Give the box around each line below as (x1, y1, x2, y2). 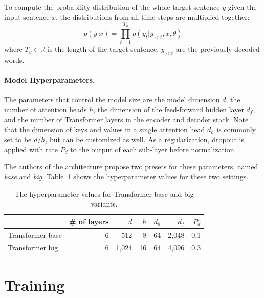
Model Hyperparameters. (4, 74, 95, 85)
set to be (4, 134, 32, 145)
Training (4, 274, 65, 295)
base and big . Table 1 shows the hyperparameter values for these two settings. (4, 171, 249, 182)
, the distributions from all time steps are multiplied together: (56, 11, 250, 22)
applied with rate (4, 144, 58, 154)
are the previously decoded (175, 43, 260, 54)
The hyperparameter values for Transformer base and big (14, 188, 194, 199)
